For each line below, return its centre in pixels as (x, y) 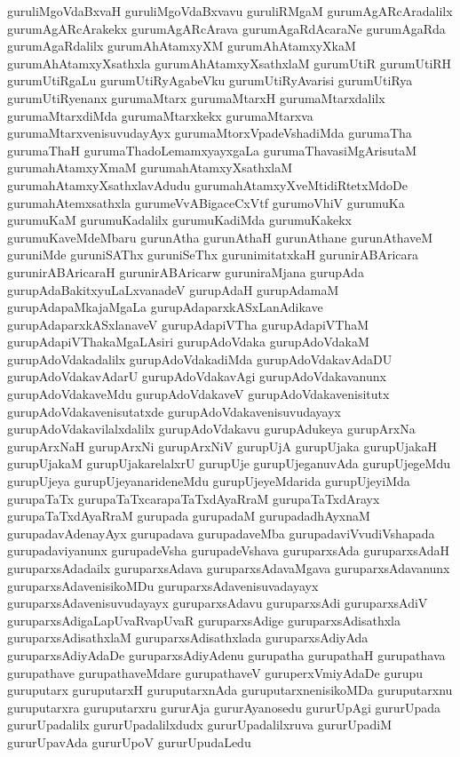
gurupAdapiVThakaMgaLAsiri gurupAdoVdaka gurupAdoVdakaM (188, 342)
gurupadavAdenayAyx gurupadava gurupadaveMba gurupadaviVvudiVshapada (221, 533)
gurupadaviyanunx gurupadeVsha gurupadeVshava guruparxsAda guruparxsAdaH (229, 550)
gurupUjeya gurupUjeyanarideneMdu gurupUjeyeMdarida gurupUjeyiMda (209, 481)
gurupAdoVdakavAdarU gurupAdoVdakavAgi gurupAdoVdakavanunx (197, 376)
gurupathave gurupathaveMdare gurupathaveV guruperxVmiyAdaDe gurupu (215, 672)
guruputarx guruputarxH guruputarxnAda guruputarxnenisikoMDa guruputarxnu (230, 690)
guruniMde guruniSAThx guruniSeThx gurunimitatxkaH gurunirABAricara (213, 255)
